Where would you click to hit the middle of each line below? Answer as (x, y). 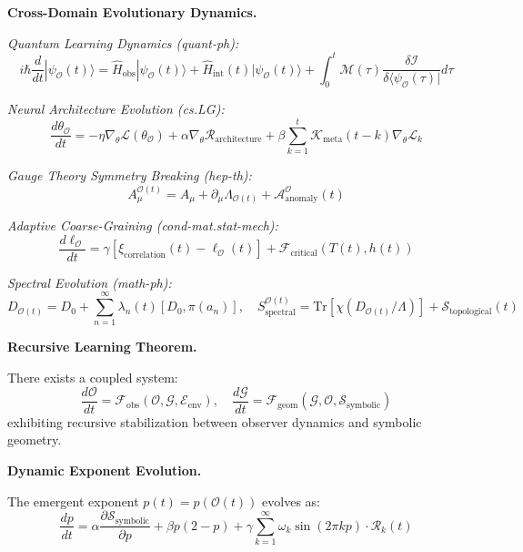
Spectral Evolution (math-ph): (90, 282)
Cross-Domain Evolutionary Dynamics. (132, 12)
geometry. (35, 440)
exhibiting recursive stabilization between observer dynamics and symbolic (215, 421)
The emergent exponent (73, 501)
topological (471, 311)
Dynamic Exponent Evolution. (105, 470)
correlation (145, 255)
